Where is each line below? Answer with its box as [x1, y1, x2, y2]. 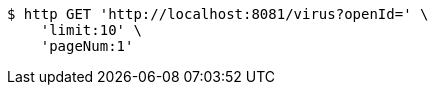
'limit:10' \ [40, 22, 142, 38]
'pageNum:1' [40, 38, 134, 54]
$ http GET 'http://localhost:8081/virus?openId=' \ [7, 6, 429, 22]
